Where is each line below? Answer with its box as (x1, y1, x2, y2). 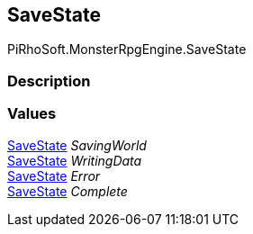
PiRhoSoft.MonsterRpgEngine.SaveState (7, 41, 247, 58)
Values (7, 104, 57, 123)
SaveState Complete (7, 183, 128, 199)
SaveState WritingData (7, 152, 142, 168)
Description (7, 71, 91, 90)
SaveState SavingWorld (7, 137, 147, 153)
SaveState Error (7, 167, 101, 184)
